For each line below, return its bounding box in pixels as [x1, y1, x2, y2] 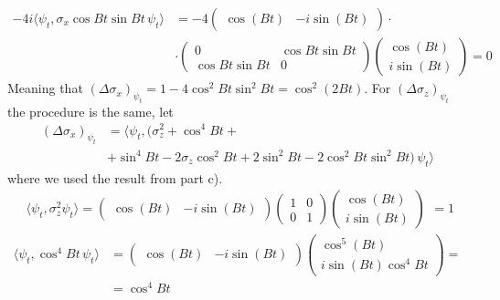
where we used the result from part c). [7, 168, 223, 187]
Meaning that [7, 78, 83, 98]
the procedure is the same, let [7, 101, 174, 120]
